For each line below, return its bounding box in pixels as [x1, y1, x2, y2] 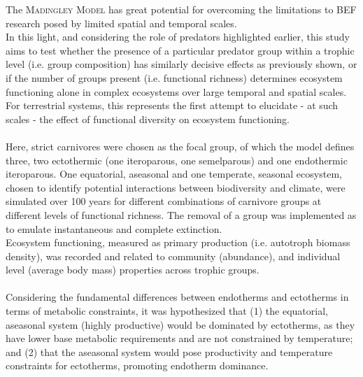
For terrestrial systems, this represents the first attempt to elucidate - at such [6, 98, 339, 113]
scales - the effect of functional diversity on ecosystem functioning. [6, 111, 290, 126]
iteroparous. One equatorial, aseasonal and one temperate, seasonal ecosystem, [6, 166, 342, 181]
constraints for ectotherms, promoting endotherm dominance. [6, 358, 269, 373]
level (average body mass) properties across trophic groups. [6, 262, 259, 277]
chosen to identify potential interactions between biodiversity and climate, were [6, 180, 346, 194]
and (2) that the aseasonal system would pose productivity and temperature [6, 344, 333, 359]
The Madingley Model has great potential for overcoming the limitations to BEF [6, 2, 357, 16]
